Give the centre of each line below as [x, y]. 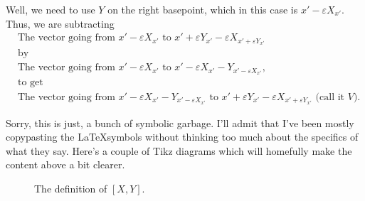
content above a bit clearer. [65, 164]
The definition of [71, 188]
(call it [330, 97]
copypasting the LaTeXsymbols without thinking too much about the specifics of [182, 137]
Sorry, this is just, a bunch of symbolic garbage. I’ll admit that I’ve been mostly [180, 123]
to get [30, 83]
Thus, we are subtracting [60, 23]
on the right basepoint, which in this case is [203, 9]
